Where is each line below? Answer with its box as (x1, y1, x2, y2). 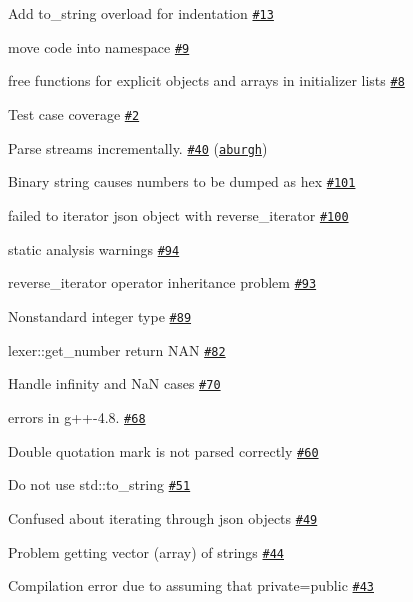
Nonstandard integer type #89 (8, 305, 192, 326)
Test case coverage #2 (8, 103, 140, 124)
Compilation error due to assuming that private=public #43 (8, 575, 374, 596)
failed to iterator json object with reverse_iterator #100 (8, 204, 349, 225)
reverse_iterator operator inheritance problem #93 (8, 272, 317, 293)
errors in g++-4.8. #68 (8, 406, 146, 427)
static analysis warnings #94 (8, 238, 180, 259)
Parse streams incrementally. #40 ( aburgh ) (8, 137, 268, 158)
